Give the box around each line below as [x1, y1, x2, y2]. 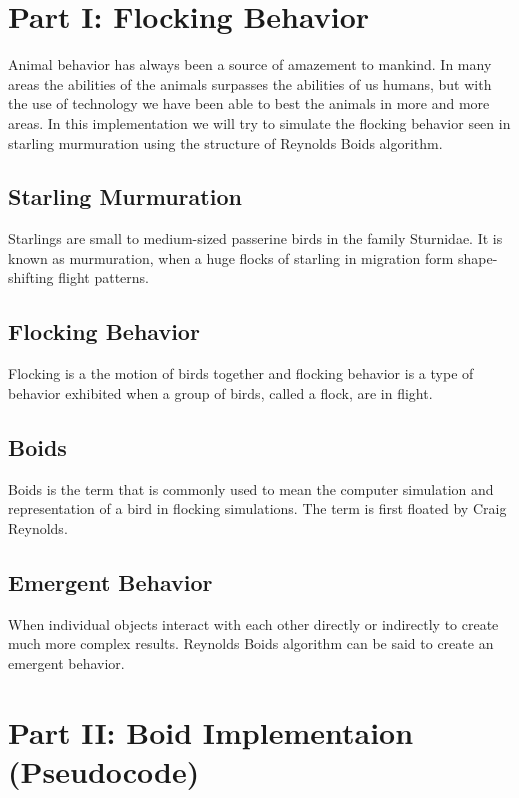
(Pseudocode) [8, 750, 200, 791]
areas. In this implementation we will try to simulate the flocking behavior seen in [8, 112, 511, 133]
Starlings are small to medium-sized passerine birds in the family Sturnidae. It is [8, 228, 503, 249]
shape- [458, 247, 498, 268]
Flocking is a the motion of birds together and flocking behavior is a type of [8, 363, 474, 384]
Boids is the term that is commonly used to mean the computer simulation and [8, 478, 494, 499]
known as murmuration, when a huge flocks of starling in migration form [8, 247, 454, 268]
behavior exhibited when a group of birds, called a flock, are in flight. [8, 382, 433, 403]
